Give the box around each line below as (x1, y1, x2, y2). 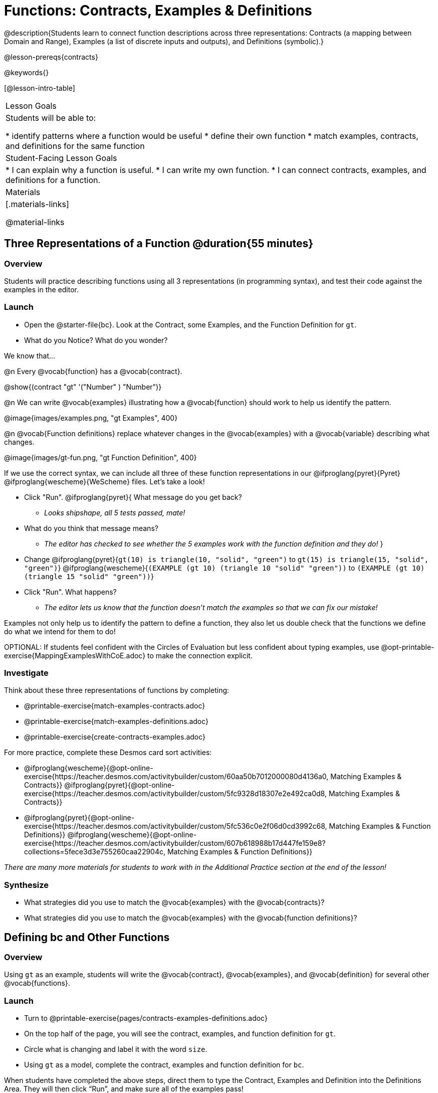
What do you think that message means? (24, 523, 158, 532)
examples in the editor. (4, 285, 79, 294)
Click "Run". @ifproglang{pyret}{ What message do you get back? (24, 492, 242, 501)
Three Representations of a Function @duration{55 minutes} (4, 237, 314, 250)
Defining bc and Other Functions (4, 931, 170, 944)
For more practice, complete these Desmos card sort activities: (4, 748, 212, 757)
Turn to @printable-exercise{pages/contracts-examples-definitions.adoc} (24, 1014, 268, 1023)
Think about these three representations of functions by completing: (4, 686, 230, 695)
